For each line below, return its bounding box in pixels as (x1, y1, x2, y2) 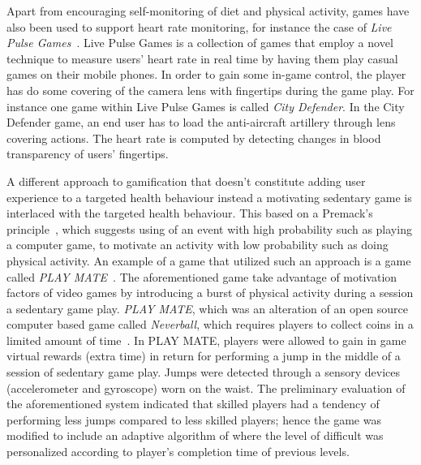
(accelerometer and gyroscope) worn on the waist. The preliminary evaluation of (6, 379, 406, 396)
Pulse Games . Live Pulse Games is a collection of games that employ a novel (6, 34, 393, 51)
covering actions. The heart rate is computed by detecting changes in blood (6, 129, 381, 146)
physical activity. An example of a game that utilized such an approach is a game (6, 252, 411, 269)
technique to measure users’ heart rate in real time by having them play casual (6, 50, 398, 67)
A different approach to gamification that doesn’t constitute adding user (6, 172, 366, 189)
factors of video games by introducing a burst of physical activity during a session (6, 284, 414, 301)
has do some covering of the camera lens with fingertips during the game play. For (6, 81, 415, 98)
